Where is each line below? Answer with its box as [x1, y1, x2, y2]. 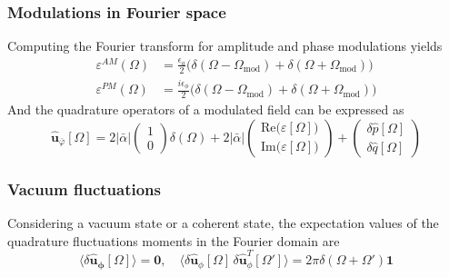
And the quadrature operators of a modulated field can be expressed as [7, 100, 404, 119]
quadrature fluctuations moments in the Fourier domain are [7, 231, 340, 250]
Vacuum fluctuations [7, 177, 161, 200]
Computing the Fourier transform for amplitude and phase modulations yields [7, 36, 443, 55]
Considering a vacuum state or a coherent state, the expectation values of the [7, 213, 439, 232]
